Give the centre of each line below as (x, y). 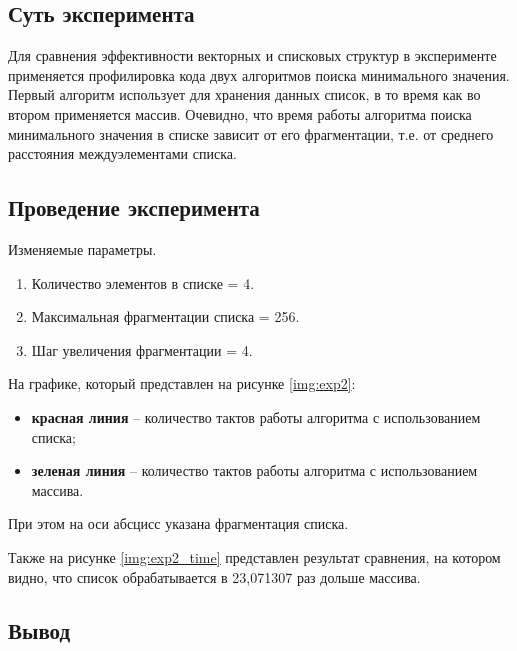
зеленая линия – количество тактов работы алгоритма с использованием (254, 470)
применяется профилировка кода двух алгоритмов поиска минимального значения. (259, 74)
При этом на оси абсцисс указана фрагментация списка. (178, 523)
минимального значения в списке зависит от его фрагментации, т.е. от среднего (251, 133)
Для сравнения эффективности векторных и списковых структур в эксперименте (252, 55)
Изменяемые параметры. (82, 248)
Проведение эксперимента (134, 207)
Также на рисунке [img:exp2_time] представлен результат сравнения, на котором (254, 556)
